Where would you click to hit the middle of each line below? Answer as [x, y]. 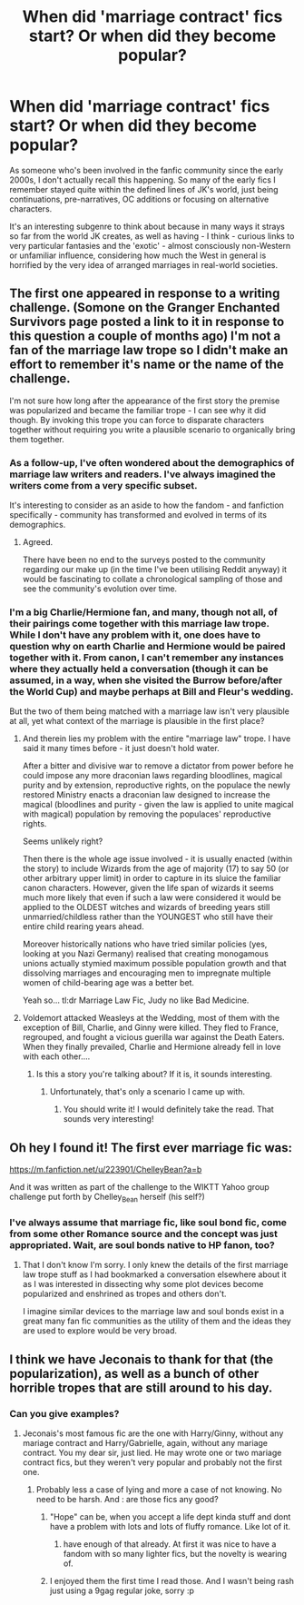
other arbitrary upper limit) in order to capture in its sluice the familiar [152, 878]
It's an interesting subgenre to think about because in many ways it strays [147, 226]
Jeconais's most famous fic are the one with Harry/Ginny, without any [153, 1433]
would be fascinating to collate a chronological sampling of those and [152, 580]
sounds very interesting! [108, 1119]
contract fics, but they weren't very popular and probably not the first [152, 1462]
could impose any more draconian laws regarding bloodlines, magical [152, 776]
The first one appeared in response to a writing [145, 294]
